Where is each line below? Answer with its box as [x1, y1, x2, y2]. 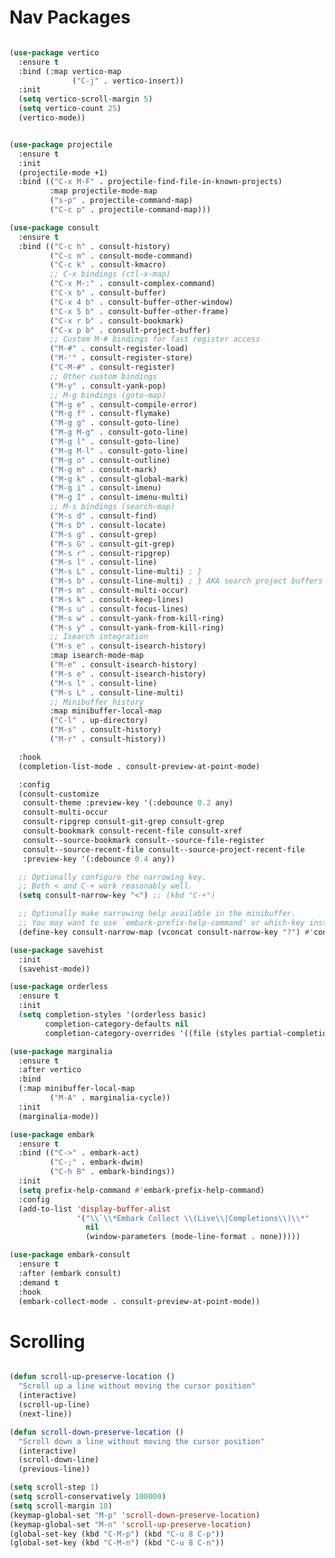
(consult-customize [18, 789, 100, 799]
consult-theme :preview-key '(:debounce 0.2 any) [22, 798, 234, 808]
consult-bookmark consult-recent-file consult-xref [22, 826, 243, 836]
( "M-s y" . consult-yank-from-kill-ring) [49, 622, 225, 633]
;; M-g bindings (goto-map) [49, 390, 167, 400]
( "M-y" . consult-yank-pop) [49, 381, 167, 391]
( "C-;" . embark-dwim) [49, 1157, 144, 1168]
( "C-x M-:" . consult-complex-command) [49, 279, 216, 289]
